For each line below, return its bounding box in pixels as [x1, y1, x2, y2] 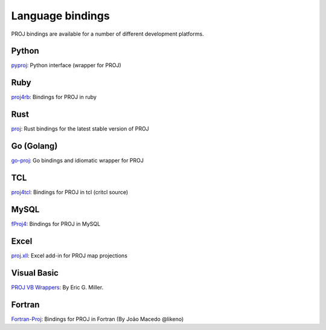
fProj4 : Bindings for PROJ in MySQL [11, 220, 101, 227]
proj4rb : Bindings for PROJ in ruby [11, 94, 97, 101]
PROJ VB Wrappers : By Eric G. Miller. [11, 283, 104, 291]
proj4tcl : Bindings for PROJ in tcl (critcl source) [11, 189, 129, 196]
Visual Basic [11, 268, 59, 278]
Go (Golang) [11, 141, 58, 151]
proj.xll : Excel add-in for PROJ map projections [11, 251, 128, 259]
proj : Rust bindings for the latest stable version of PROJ [11, 125, 149, 132]
